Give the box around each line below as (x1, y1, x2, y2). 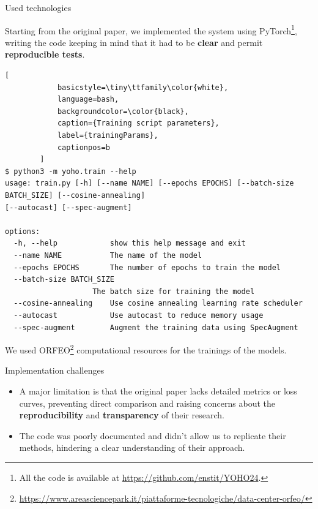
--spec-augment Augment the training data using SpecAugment (13, 323, 298, 332)
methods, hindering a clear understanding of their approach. (19, 441, 245, 454)
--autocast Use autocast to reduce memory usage (13, 311, 264, 320)
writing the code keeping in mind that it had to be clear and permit (5, 36, 263, 48)
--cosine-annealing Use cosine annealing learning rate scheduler (13, 299, 303, 308)
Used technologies (5, 1, 72, 13)
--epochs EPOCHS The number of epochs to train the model (13, 263, 281, 272)
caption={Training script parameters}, (57, 119, 220, 128)
